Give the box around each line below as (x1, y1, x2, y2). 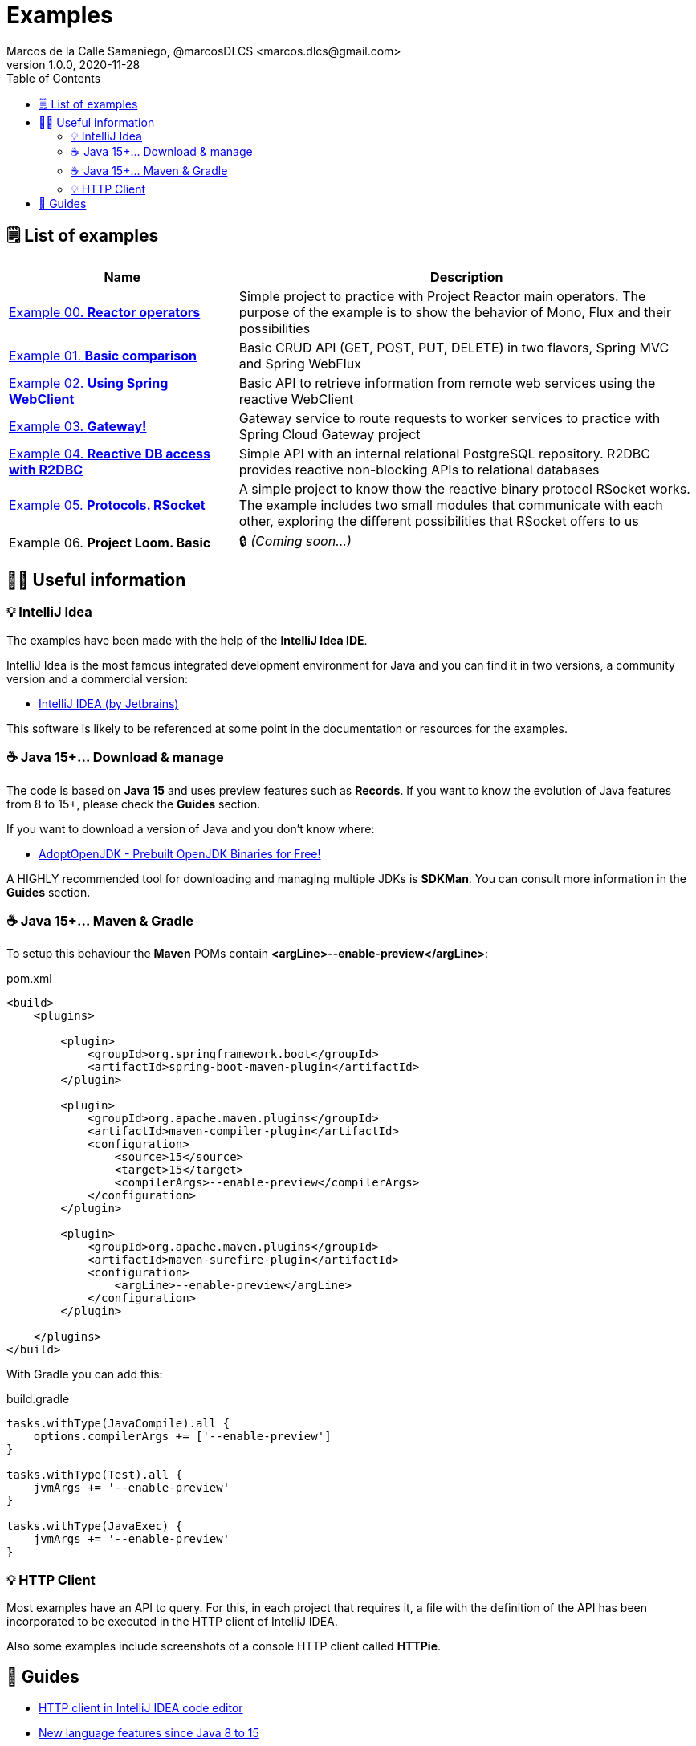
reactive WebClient (238, 390, 354, 407)
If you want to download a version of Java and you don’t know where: (6, 821, 375, 836)
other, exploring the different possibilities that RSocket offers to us (238, 512, 639, 529)
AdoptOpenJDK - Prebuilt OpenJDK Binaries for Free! (39, 846, 321, 861)
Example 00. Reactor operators (9, 303, 201, 320)
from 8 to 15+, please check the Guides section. (6, 796, 261, 811)
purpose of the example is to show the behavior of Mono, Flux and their (238, 303, 672, 320)
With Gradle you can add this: (6, 1367, 163, 1382)
